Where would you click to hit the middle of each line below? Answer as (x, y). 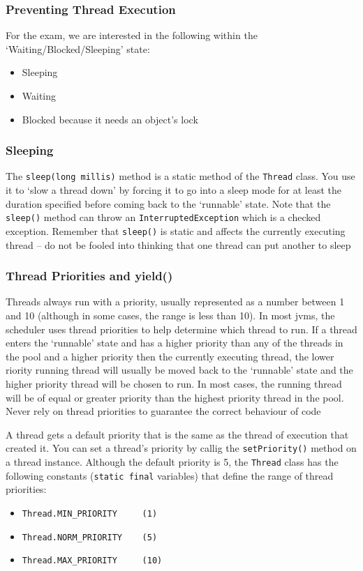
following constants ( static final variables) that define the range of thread (170, 475)
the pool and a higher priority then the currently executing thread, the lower (170, 356)
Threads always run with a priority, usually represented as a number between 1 (175, 302)
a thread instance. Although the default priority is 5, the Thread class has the (172, 461)
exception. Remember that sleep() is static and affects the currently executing (176, 230)
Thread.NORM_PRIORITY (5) (90, 537)
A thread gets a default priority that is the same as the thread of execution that (177, 434)
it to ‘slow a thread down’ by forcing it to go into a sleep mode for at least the (173, 190)
